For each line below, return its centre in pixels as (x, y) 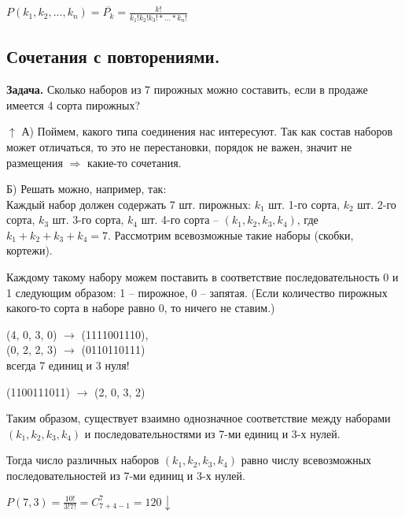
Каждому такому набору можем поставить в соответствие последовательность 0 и (202, 277)
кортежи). (29, 250)
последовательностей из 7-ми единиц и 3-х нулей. (126, 476)
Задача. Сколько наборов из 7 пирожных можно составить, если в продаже (187, 89)
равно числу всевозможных (306, 460)
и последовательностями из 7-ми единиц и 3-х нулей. (212, 433)
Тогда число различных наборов (83, 460)
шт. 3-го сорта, (88, 219)
